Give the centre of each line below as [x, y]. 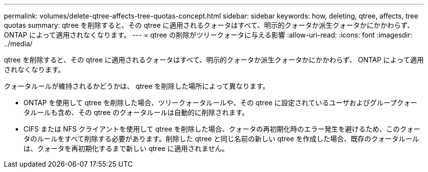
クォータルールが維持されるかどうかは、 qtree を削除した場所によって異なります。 [137, 86]
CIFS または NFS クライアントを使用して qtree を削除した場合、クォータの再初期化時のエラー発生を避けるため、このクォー [222, 129]
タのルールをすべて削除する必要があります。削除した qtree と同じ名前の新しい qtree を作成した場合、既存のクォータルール [221, 139]
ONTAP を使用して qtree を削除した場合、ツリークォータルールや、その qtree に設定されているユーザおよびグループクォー [221, 103]
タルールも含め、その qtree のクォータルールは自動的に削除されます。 [136, 112]
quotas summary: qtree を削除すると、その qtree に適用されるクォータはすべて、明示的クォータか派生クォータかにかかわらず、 [209, 25]
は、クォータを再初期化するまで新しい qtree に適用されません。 [126, 148]
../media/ [18, 44]
